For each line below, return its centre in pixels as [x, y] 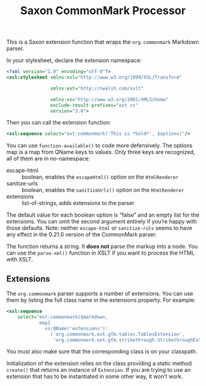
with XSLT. [20, 260]
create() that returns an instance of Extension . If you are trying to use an [99, 370]
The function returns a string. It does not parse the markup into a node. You [102, 247]
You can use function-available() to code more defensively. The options [100, 145]
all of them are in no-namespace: [48, 159]
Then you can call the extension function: [59, 123]
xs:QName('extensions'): [77, 328]
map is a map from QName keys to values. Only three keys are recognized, [101, 152]
